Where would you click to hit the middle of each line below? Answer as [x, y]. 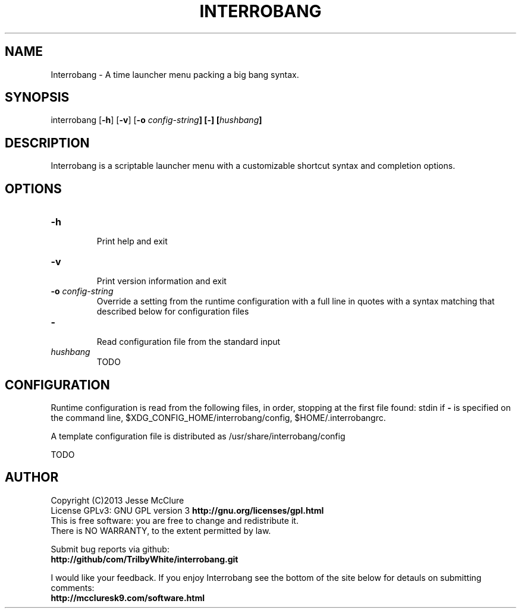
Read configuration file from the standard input [189, 342]
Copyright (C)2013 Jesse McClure [117, 500]
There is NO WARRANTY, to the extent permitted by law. [161, 530]
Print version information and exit [161, 281]
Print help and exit [132, 241]
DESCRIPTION [47, 143]
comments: [73, 587]
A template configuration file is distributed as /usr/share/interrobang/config [198, 436]
